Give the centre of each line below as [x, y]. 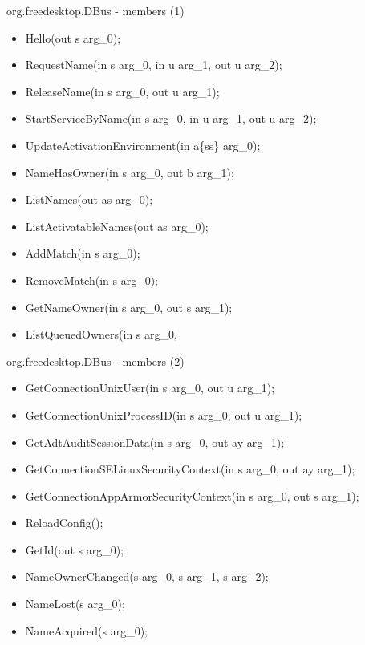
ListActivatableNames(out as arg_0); [117, 226]
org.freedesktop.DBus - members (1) [95, 10]
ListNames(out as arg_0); [89, 199]
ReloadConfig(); [64, 523]
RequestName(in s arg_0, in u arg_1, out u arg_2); [154, 65]
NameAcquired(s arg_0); [87, 630]
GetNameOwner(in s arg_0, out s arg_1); [129, 307]
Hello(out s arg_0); [73, 37]
